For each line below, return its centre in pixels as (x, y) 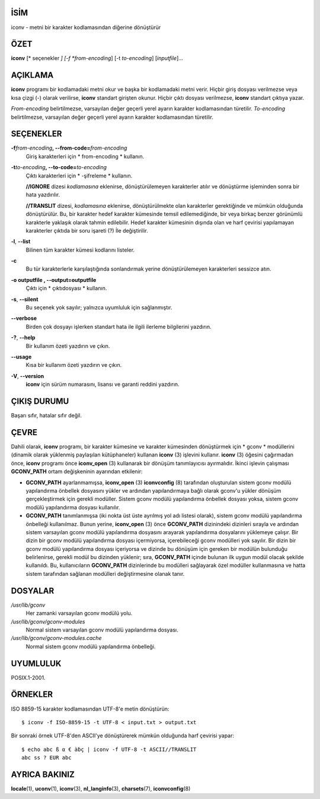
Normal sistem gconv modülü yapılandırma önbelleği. (91, 646)
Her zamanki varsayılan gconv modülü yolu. (79, 613)
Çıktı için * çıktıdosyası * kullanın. (66, 288)
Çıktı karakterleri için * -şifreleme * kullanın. (79, 176)
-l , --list (21, 242)
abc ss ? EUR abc (47, 758)
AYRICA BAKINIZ (43, 774)
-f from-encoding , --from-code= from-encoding (69, 148)
